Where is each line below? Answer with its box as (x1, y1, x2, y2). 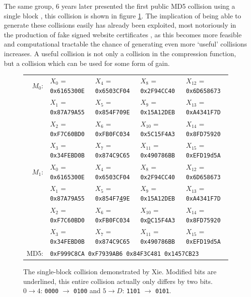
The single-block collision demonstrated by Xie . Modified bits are (23, 266, 217, 277)
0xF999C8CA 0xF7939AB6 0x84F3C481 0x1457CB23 (50, 250, 199, 257)
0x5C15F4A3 (140, 130, 175, 138)
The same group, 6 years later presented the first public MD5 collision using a (4, 1, 236, 11)
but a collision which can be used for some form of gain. (4, 58, 170, 68)
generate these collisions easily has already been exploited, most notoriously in (4, 20, 236, 30)
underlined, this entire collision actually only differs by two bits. (23, 276, 213, 286)
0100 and (74, 285, 101, 296)
